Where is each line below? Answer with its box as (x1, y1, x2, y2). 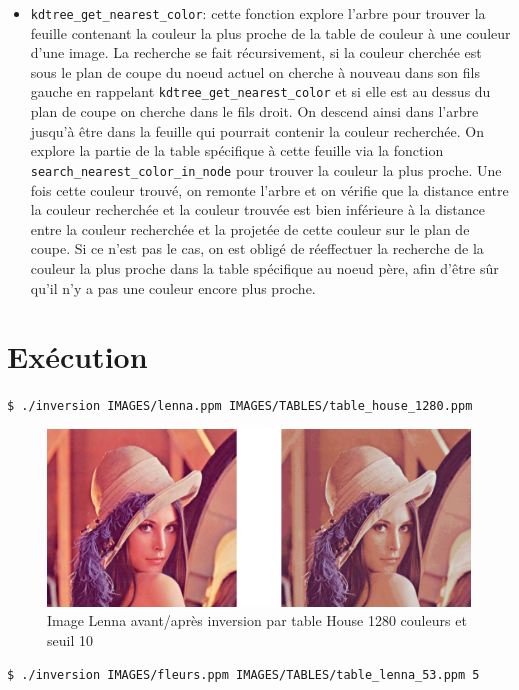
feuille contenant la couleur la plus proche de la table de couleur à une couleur (30, 22, 511, 43)
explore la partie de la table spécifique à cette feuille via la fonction (30, 140, 444, 161)
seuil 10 (47, 629, 93, 650)
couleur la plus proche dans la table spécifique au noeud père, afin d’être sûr (30, 257, 499, 278)
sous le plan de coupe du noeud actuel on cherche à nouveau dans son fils (30, 61, 480, 82)
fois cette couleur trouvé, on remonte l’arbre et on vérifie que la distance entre (30, 179, 509, 200)
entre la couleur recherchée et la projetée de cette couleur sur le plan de (30, 218, 470, 239)
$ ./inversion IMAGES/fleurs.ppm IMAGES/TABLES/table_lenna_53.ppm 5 (7, 668, 480, 683)
